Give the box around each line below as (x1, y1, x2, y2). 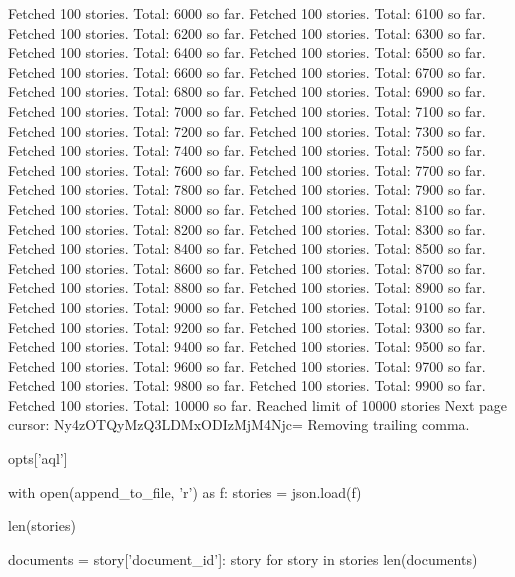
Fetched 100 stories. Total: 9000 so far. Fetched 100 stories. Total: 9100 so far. (8, 296, 486, 317)
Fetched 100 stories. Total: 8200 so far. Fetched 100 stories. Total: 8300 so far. (8, 218, 486, 239)
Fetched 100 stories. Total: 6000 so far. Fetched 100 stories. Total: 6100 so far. (8, 3, 486, 23)
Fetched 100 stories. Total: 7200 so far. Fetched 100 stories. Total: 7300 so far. (8, 120, 486, 141)
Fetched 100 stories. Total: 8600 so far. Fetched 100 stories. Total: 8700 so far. (8, 257, 486, 278)
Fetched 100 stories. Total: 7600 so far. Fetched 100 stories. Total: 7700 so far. (8, 159, 486, 180)
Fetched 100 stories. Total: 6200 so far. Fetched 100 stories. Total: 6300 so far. (8, 22, 486, 43)
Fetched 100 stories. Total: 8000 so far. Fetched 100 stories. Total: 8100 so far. (8, 198, 486, 219)
